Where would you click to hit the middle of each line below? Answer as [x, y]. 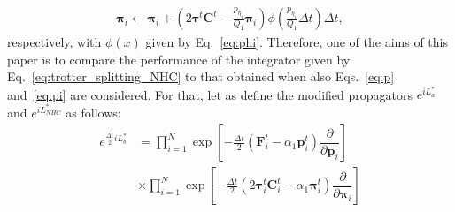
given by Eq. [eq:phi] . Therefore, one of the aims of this [297, 42]
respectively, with [54, 42]
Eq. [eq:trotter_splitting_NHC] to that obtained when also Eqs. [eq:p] [201, 76]
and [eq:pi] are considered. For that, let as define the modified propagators [210, 94]
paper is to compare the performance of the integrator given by [179, 59]
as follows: [93, 112]
